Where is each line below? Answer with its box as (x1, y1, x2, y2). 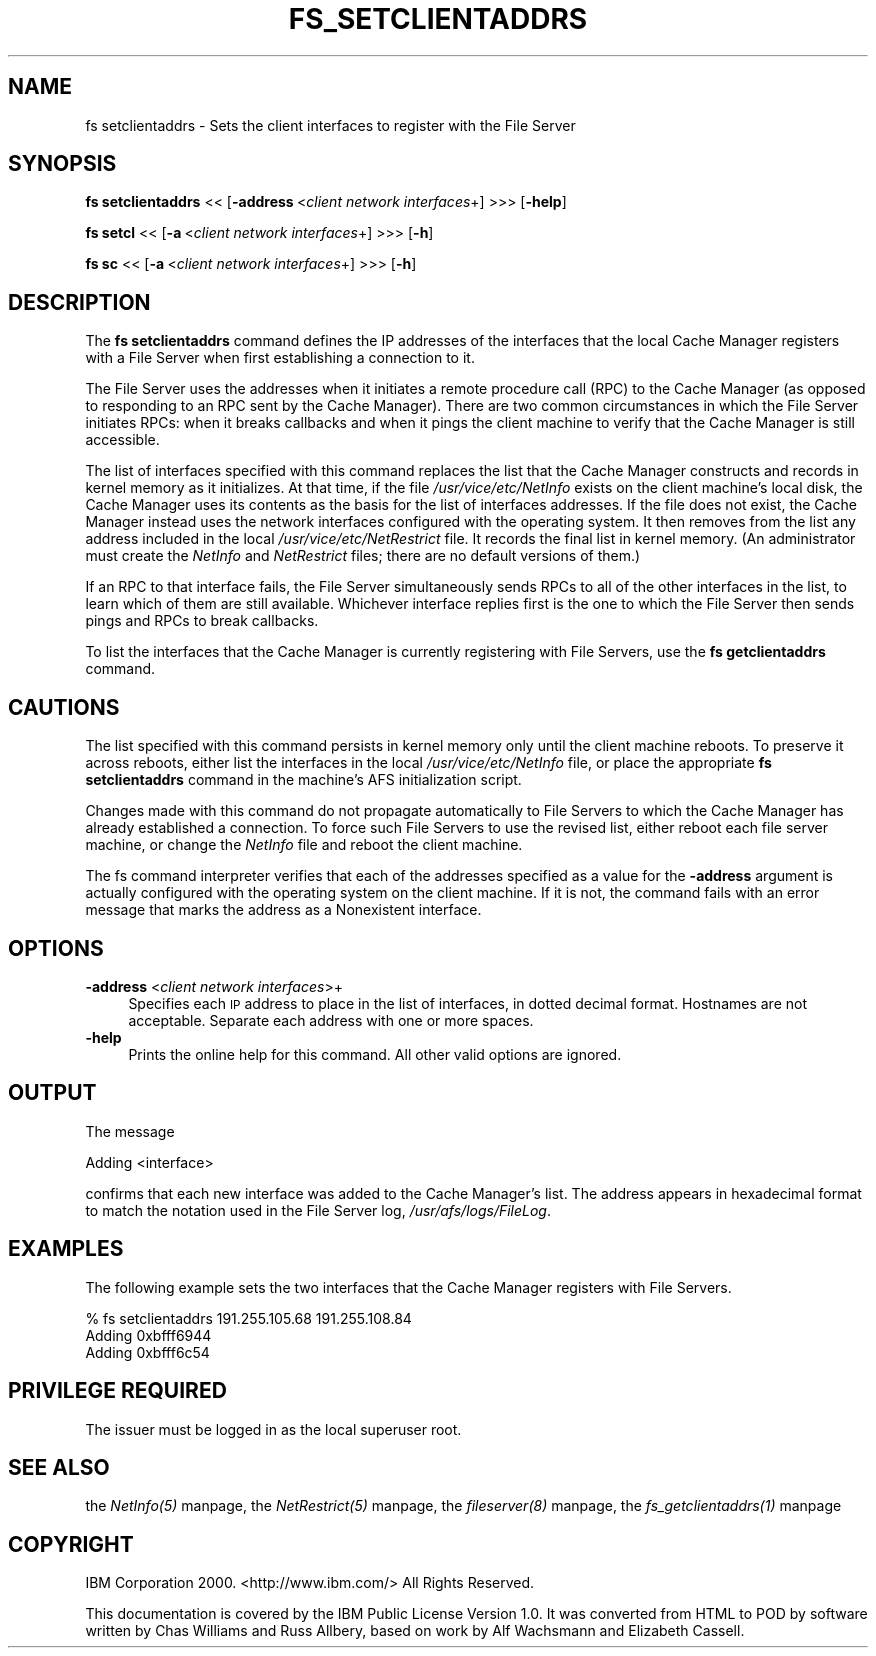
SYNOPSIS (8, 151, 117, 177)
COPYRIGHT (8, 1531, 134, 1557)
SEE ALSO (8, 1454, 110, 1480)
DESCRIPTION (8, 289, 151, 315)
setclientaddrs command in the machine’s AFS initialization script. (85, 771, 522, 789)
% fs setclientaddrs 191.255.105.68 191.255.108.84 (85, 1309, 412, 1327)
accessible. (85, 431, 160, 449)
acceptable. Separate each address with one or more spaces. (128, 1011, 534, 1029)
